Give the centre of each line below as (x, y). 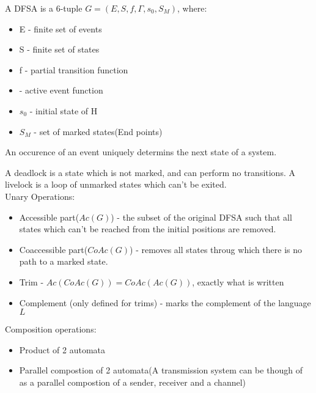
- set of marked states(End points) (98, 131)
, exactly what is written (238, 281)
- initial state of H (64, 110)
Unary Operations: (40, 196)
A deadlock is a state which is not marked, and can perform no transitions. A (150, 172)
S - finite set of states (59, 49)
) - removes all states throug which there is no (216, 249)
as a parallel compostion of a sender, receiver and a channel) (132, 382)
